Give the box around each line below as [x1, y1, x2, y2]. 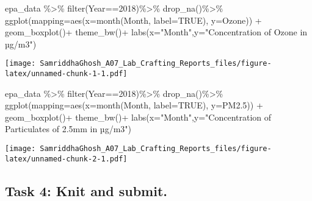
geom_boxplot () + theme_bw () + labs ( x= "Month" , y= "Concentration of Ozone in [5, 26, 308, 38]
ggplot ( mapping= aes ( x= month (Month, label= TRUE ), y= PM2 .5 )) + [5, 99, 263, 111]
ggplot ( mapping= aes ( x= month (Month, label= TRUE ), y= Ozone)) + [5, 13, 262, 26]
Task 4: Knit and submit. [5, 181, 168, 200]
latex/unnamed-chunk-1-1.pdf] [5, 69, 128, 79]
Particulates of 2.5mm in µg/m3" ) [5, 122, 131, 135]
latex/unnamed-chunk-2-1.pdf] [5, 154, 128, 163]
